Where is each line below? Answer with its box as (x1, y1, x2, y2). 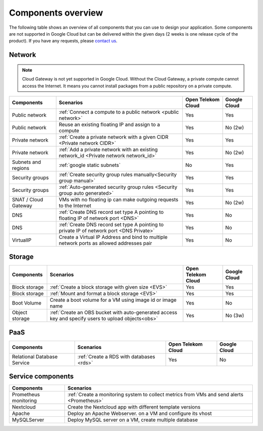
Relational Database (12, 353, 58, 360)
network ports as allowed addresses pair (58, 240, 152, 246)
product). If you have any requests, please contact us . (9, 38, 118, 44)
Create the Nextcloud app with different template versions (67, 404, 201, 410)
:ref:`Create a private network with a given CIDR (58, 133, 169, 140)
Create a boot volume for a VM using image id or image (49, 297, 177, 304)
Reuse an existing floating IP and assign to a (58, 121, 160, 128)
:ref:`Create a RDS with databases (77, 353, 155, 360)
